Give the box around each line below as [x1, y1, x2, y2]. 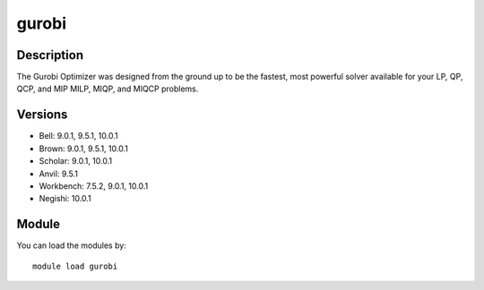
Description [16, 47, 84, 63]
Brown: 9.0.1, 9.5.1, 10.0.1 [39, 143, 129, 154]
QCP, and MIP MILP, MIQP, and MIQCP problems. [16, 83, 199, 94]
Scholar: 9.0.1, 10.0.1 [39, 156, 112, 166]
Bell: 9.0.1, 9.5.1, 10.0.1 [39, 131, 118, 141]
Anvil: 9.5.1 [39, 168, 78, 179]
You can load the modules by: [16, 240, 127, 251]
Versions [16, 107, 68, 123]
